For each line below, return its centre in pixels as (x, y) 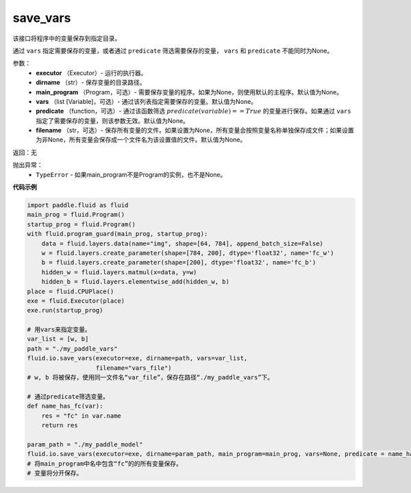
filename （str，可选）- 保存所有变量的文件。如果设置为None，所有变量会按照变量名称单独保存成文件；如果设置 (195, 131)
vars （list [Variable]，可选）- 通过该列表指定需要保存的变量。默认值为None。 (146, 101)
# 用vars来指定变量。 (59, 330)
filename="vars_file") (134, 368)
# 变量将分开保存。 (55, 473)
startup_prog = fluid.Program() (82, 224)
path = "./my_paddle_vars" (72, 348)
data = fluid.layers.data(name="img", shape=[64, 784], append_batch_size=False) (182, 243)
